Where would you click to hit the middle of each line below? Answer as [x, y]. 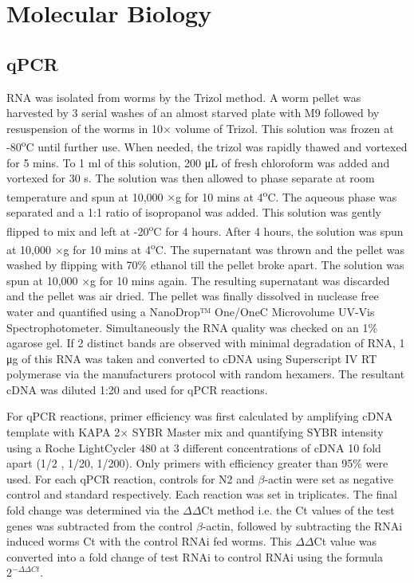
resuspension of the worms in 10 [85, 128]
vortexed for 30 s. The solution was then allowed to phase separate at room [191, 178]
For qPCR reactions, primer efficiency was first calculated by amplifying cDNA [200, 416]
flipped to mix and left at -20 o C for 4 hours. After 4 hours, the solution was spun [205, 229]
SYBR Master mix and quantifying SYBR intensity [258, 432]
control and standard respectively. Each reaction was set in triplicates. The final [202, 494]
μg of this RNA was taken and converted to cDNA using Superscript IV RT [192, 358]
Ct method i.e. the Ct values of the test [298, 510]
